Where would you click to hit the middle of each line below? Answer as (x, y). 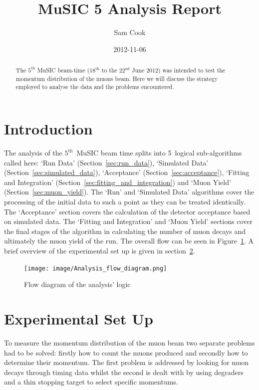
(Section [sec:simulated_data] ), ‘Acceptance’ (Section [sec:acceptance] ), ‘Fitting (127, 172)
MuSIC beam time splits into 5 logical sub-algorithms (159, 153)
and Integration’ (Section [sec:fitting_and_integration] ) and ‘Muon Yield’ (118, 182)
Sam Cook (130, 32)
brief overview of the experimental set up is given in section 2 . (100, 250)
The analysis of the (33, 153)
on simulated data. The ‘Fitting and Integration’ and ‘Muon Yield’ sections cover (128, 221)
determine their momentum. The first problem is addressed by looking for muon (127, 362)
